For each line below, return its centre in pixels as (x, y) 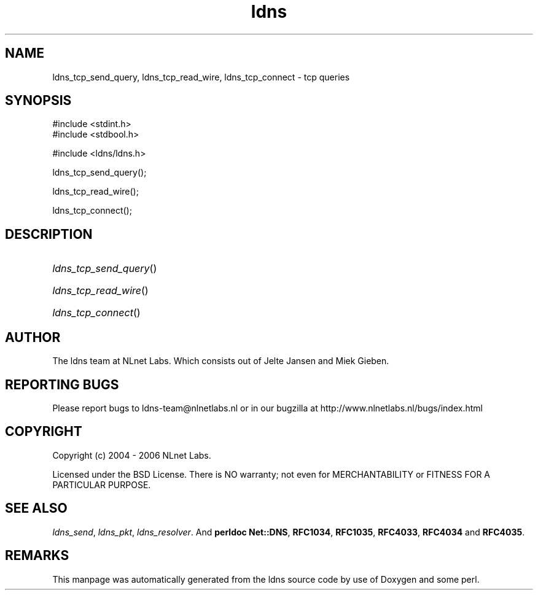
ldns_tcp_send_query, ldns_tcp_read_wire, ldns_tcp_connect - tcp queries (201, 77)
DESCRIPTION (49, 234)
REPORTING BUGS (62, 384)
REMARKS (37, 556)
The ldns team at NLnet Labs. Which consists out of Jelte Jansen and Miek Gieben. (221, 361)
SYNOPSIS (38, 101)
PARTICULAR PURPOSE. (102, 484)
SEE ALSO (36, 508)
